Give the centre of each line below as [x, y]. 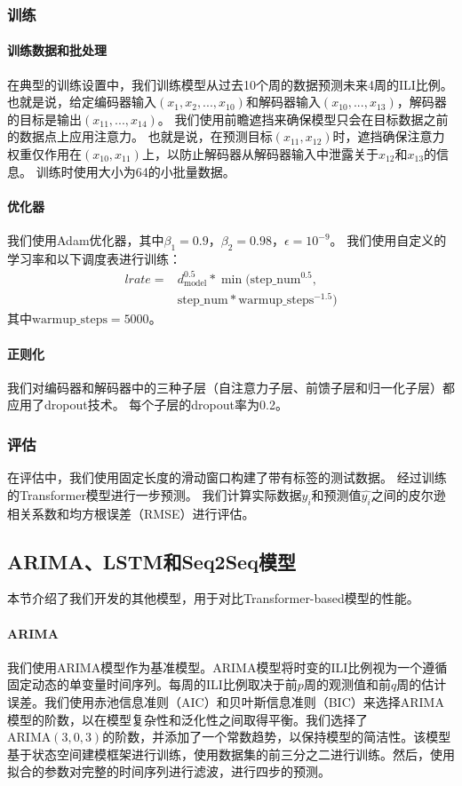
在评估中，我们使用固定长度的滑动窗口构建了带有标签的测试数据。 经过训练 [227, 477]
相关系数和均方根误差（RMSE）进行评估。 [131, 513]
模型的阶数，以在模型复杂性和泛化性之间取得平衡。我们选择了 [187, 719]
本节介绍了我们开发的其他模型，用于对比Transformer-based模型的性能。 [213, 598]
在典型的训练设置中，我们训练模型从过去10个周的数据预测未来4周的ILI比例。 [230, 84]
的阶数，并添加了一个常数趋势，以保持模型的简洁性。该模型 [277, 737]
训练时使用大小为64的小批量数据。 [135, 171]
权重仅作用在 [44, 154]
